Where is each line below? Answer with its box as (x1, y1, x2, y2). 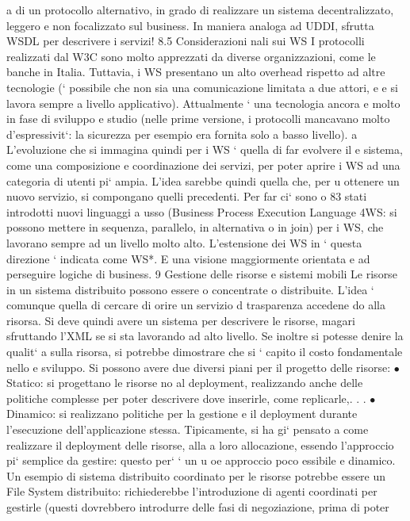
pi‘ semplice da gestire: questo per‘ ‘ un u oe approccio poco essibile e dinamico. (6, 452, 396, 469)
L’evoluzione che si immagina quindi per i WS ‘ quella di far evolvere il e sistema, (6, 141, 403, 158)
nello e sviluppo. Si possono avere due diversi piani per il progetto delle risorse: (6, 358, 391, 375)
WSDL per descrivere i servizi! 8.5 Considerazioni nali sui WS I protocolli (6, 33, 365, 49)
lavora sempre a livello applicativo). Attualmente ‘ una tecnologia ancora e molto (6, 94, 400, 111)
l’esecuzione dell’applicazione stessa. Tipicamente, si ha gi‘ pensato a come (6, 421, 369, 438)
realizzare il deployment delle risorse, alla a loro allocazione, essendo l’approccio (6, 436, 394, 453)
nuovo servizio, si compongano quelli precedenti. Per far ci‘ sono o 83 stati (6, 188, 367, 205)
